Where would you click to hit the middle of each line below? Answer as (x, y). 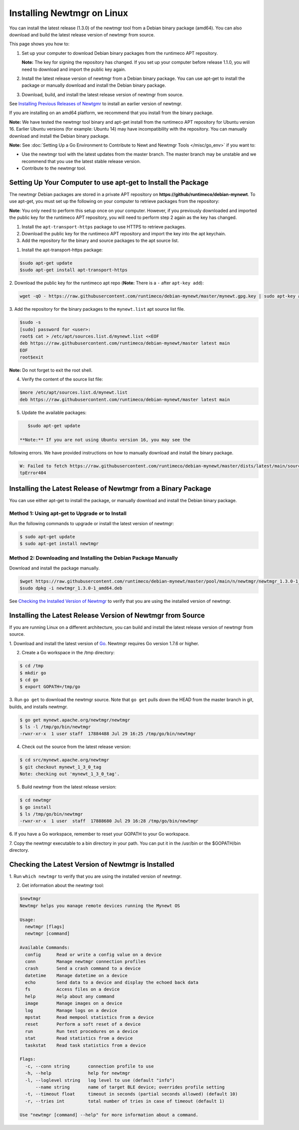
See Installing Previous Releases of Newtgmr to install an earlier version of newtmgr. (96, 104)
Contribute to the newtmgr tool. (54, 168)
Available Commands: (45, 948)
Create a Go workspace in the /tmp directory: (68, 653)
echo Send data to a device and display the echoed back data (112, 983)
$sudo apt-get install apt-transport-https (74, 270)
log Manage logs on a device (71, 1010)
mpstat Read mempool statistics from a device (89, 1018)
